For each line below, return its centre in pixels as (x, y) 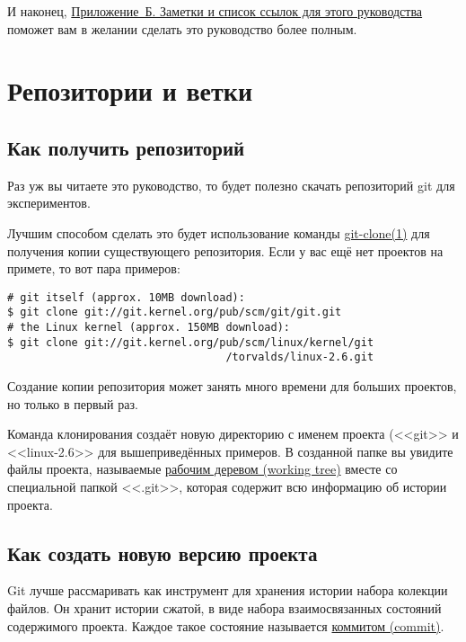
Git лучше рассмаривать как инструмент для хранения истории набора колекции (228, 590)
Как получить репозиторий (126, 147)
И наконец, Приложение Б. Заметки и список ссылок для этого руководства (215, 11)
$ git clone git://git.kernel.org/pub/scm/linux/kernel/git (191, 342)
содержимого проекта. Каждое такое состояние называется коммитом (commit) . (226, 625)
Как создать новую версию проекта (163, 553)
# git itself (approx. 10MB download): (126, 297)
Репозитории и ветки (130, 90)
